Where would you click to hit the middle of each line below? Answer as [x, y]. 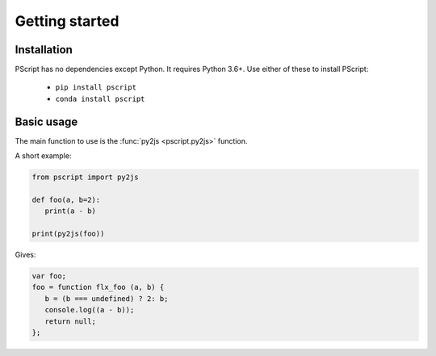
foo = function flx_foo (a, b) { [98, 287]
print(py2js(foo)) [68, 234]
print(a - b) [71, 211]
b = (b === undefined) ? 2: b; [107, 298]
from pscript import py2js [85, 177]
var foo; [49, 276]
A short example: [43, 156]
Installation [44, 50]
